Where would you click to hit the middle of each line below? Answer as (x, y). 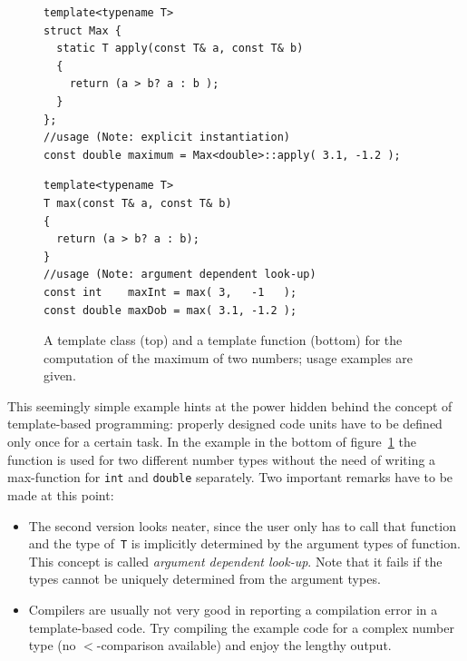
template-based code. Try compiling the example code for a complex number (241, 627)
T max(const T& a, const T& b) (138, 203)
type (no (52, 645)
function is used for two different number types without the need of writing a (222, 459)
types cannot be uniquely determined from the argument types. (204, 579)
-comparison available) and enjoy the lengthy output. (244, 645)
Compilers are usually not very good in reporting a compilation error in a (233, 609)
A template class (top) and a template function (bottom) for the (223, 340)
